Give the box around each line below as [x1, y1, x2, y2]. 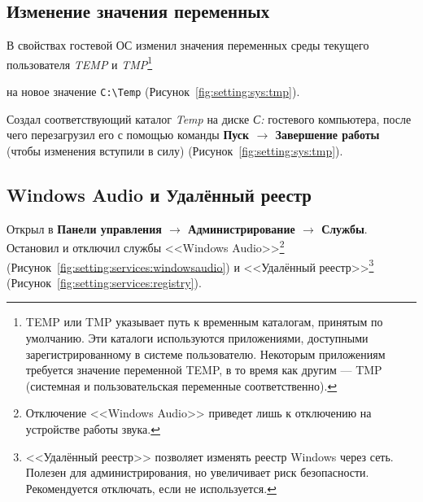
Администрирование [188, 220, 295, 237]
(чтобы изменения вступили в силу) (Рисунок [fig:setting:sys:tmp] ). [7, 142, 343, 159]
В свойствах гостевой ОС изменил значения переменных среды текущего [7, 37, 369, 54]
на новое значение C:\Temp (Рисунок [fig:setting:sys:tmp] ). [7, 83, 300, 100]
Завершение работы [275, 126, 380, 143]
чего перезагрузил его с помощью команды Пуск [7, 126, 250, 143]
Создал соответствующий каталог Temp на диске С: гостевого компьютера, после [7, 110, 412, 127]
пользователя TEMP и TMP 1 [7, 53, 153, 72]
